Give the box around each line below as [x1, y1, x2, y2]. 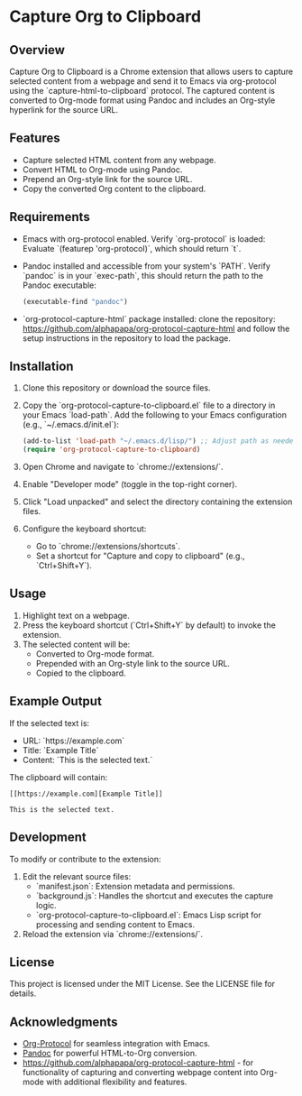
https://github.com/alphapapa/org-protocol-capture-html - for [22, 1057, 254, 1068]
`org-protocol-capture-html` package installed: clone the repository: [22, 313, 277, 324]
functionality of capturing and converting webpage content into [22, 1067, 259, 1078]
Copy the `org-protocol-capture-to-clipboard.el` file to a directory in [22, 400, 276, 411]
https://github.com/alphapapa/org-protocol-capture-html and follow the [22, 323, 290, 334]
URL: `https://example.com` [22, 735, 125, 746]
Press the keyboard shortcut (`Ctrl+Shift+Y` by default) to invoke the [22, 620, 277, 631]
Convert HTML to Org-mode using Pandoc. [22, 164, 183, 175]
